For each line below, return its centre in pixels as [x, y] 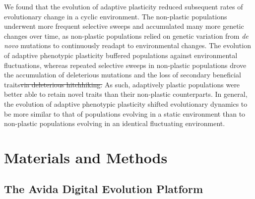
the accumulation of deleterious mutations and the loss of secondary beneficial [123, 75]
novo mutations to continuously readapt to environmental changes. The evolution [127, 45]
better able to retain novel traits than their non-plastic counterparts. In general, [126, 94]
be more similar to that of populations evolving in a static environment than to [125, 113]
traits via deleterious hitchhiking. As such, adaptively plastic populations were [122, 84]
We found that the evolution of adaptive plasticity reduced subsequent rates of [124, 6]
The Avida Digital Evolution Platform [104, 189]
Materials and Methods [86, 157]
